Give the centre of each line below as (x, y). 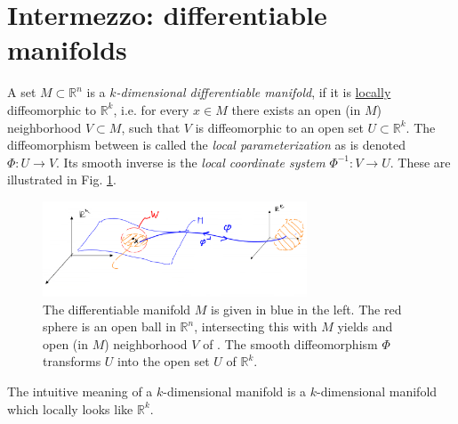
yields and (365, 326)
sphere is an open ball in (109, 326)
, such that (151, 127)
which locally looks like (70, 408)
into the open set (164, 361)
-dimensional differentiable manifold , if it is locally (253, 92)
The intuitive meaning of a (80, 391)
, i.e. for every (151, 109)
